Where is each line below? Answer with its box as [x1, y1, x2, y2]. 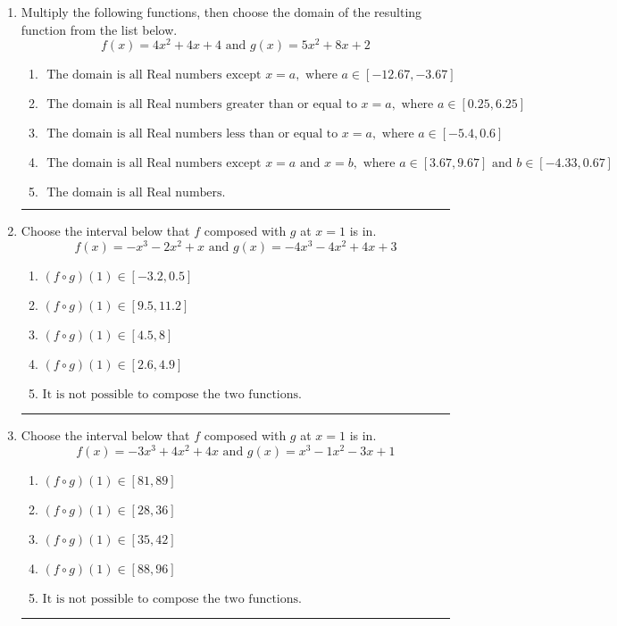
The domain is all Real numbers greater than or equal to [46, 98, 357, 112]
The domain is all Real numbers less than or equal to [46, 128, 338, 141]
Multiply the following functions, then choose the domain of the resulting [21, 3, 422, 21]
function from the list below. [21, 20, 178, 38]
